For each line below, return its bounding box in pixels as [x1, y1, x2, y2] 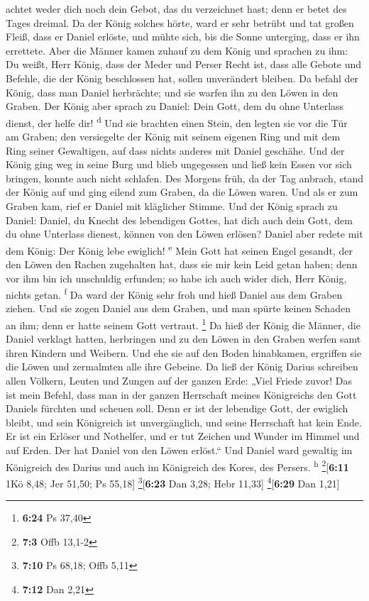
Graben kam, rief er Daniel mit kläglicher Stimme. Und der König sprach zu [6, 198, 338, 213]
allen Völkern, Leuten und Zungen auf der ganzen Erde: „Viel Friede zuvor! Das [6, 373, 352, 388]
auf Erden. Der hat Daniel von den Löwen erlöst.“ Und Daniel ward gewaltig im [6, 443, 353, 458]
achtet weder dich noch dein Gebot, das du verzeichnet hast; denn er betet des [6, 1, 347, 16]
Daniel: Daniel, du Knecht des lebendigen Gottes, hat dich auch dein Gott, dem [6, 212, 353, 227]
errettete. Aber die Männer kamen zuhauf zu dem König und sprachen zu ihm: [6, 43, 348, 57]
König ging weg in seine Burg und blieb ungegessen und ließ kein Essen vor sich [6, 157, 352, 172]
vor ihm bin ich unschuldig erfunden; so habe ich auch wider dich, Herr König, [6, 270, 347, 285]
